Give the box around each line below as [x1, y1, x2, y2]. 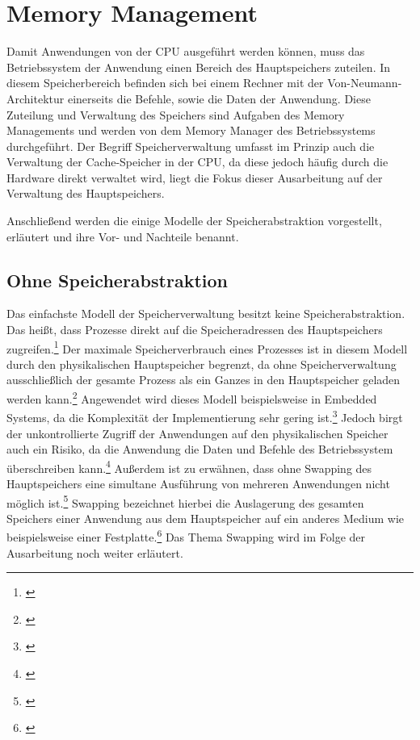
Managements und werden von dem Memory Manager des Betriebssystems [6, 122, 376, 139]
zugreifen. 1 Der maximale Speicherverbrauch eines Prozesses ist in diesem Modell [6, 337, 408, 357]
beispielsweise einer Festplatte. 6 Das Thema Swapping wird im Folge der [6, 526, 366, 546]
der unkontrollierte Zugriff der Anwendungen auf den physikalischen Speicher [6, 424, 388, 441]
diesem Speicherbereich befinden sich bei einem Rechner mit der [6, 74, 324, 91]
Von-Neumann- [327, 74, 402, 91]
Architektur [6, 90, 65, 107]
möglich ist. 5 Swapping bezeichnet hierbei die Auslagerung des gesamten [6, 491, 364, 511]
